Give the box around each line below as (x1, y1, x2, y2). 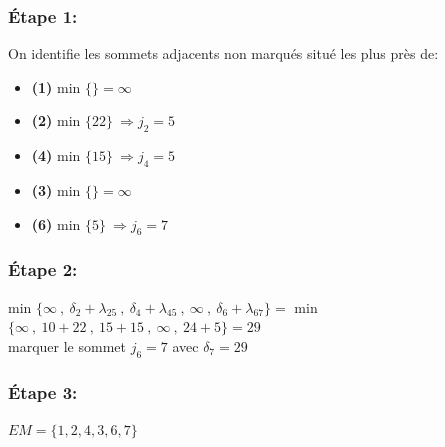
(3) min (31, 180, 81, 200)
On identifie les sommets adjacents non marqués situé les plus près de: (8, 43, 439, 64)
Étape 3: (8, 379, 78, 404)
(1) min (31, 76, 81, 97)
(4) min (31, 145, 81, 166)
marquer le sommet (8, 335, 126, 356)
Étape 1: (8, 3, 78, 28)
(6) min (31, 213, 81, 234)
